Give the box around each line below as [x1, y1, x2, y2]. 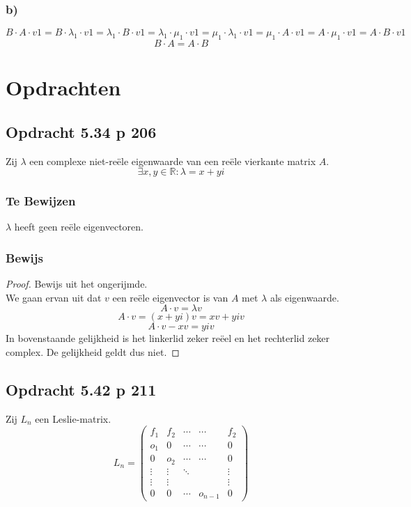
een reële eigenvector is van [112, 290, 228, 304]
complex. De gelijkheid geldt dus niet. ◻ [6, 345, 180, 359]
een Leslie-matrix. [35, 411, 111, 426]
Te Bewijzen [6, 192, 76, 210]
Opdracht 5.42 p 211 [6, 378, 157, 400]
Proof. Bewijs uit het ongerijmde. [6, 276, 148, 291]
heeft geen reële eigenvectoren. [14, 219, 144, 234]
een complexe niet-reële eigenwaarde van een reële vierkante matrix [29, 153, 316, 168]
